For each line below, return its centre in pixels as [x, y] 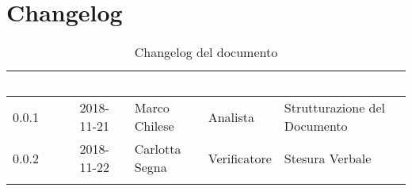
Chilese [154, 126]
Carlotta [158, 149]
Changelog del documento [206, 52]
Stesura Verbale [328, 158]
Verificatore [240, 158]
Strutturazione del [335, 108]
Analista [231, 117]
